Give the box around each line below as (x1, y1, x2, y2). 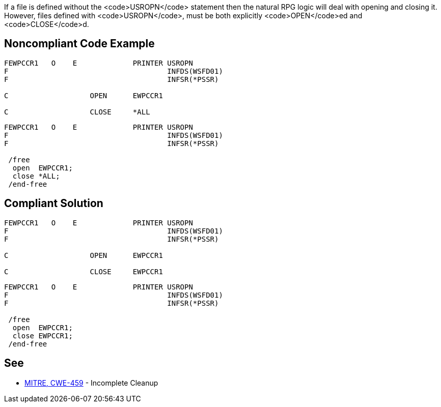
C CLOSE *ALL (4, 107, 150, 116)
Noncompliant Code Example (4, 37, 155, 50)
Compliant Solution (4, 197, 103, 210)
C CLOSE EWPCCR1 (4, 267, 163, 276)
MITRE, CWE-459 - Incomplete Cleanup (24, 378, 158, 387)
